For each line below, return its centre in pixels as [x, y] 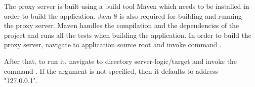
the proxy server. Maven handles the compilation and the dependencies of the [122, 25]
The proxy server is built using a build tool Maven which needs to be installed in [127, 6]
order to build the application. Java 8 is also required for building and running [123, 15]
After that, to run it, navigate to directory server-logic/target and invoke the [120, 61]
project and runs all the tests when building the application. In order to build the [128, 35]
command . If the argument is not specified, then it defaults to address [111, 71]
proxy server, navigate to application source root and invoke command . [113, 44]
